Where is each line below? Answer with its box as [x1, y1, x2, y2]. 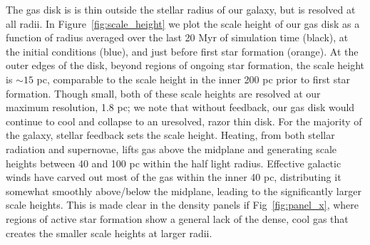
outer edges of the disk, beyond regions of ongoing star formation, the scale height [6, 58, 364, 73]
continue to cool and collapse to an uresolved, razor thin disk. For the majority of [6, 113, 362, 128]
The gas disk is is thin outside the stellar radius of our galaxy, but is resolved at [6, 2, 356, 16]
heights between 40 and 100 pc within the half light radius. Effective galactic [6, 155, 341, 170]
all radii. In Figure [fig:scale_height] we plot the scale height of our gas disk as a [6, 16, 360, 31]
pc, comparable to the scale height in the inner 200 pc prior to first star [36, 71, 351, 86]
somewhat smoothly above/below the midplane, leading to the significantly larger [6, 183, 361, 198]
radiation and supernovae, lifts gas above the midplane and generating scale [6, 141, 337, 156]
